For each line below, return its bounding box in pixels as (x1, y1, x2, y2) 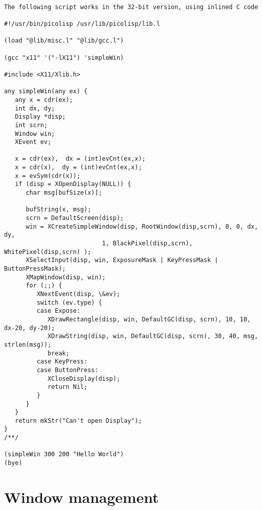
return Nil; (47, 383, 88, 391)
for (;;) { (25, 282, 62, 289)
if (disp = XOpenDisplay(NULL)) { (15, 180, 131, 188)
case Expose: (36, 307, 81, 315)
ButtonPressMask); (4, 265, 66, 272)
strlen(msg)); (4, 341, 52, 348)
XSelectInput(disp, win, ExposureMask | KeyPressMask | (25, 257, 218, 264)
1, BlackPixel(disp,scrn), (102, 240, 193, 247)
